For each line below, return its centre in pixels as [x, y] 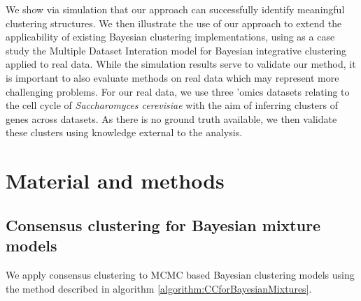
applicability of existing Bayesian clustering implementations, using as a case [170, 37]
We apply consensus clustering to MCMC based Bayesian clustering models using [180, 274]
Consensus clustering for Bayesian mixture [163, 225]
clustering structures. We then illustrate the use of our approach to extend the [174, 23]
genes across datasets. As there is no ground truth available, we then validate [171, 118]
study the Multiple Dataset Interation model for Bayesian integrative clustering [176, 50]
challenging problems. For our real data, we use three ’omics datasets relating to [178, 91]
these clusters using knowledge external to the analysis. [124, 132]
